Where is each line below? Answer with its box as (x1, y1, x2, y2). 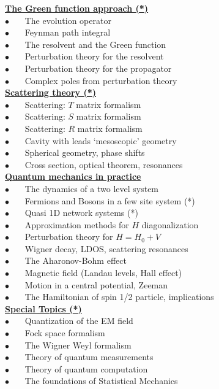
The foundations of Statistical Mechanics (24, 374, 178, 387)
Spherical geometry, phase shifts (24, 146, 145, 159)
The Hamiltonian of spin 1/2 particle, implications (24, 290, 214, 303)
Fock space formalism (24, 326, 105, 339)
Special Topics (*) (5, 302, 82, 315)
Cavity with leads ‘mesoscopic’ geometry (24, 134, 177, 147)
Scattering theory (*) (5, 86, 96, 99)
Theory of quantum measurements (24, 350, 154, 363)
